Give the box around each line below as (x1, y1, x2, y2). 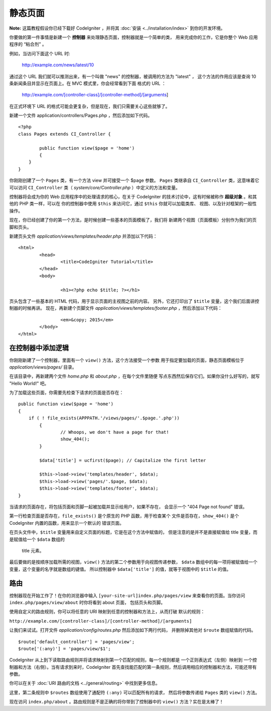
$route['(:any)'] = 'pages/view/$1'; (18, 646, 111, 651)
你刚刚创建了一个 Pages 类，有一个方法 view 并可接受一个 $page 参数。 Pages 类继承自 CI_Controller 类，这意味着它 (9, 177, 259, 183)
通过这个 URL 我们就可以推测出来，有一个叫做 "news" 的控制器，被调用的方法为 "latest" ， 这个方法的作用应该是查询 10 (9, 73, 256, 79)
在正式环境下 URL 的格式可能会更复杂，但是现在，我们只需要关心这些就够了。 (9, 103, 170, 109)
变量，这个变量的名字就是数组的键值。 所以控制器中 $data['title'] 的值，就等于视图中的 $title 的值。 (9, 566, 231, 572)
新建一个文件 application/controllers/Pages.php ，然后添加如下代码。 (9, 112, 153, 118)
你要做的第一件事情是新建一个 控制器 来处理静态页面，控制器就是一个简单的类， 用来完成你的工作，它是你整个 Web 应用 (9, 34, 258, 40)
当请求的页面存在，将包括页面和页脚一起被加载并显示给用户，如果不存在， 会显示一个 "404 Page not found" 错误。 (9, 504, 247, 510)
